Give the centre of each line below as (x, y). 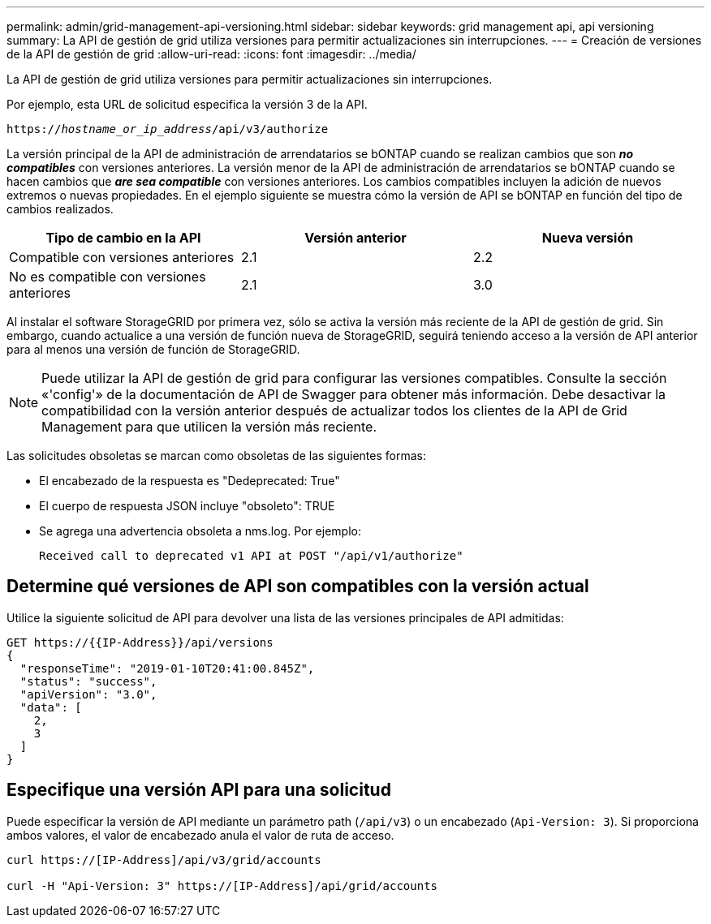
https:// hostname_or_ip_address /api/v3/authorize (168, 129)
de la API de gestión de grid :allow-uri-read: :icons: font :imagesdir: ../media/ (211, 54)
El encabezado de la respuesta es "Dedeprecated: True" (190, 481)
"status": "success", (88, 681)
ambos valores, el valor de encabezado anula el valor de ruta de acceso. (200, 835)
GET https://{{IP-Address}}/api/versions (140, 642)
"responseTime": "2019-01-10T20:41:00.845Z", (167, 668)
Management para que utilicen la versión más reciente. (209, 427)
